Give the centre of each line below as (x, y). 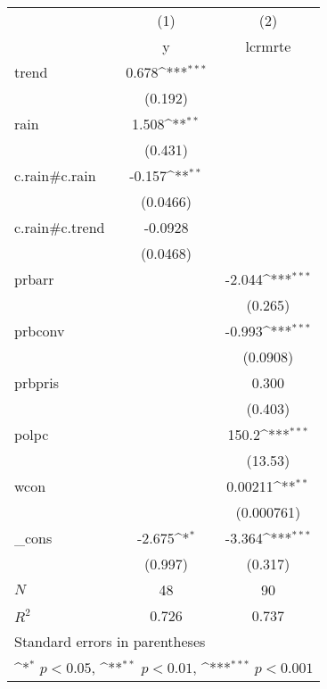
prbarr (34, 279)
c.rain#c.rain (55, 175)
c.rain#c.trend (60, 227)
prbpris (37, 382)
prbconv (40, 331)
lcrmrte (268, 46)
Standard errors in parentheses (110, 641)
